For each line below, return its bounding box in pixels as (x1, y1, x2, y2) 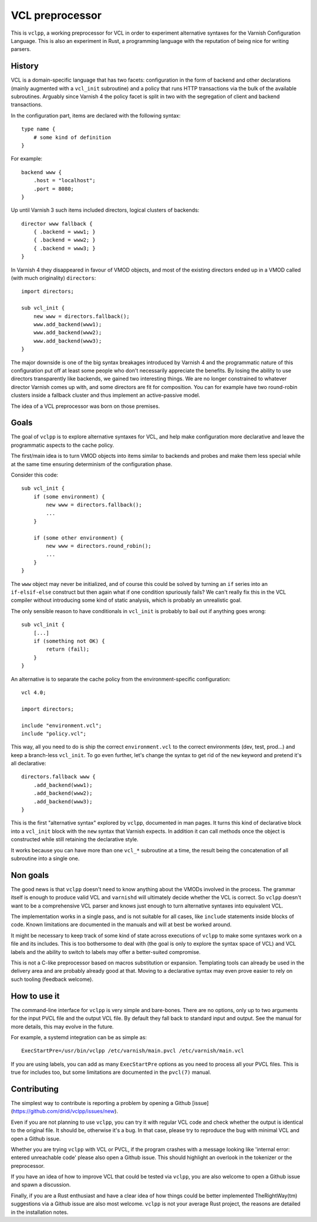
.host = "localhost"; (33, 177, 96, 184)
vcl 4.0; (21, 689, 46, 696)
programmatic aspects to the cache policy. (11, 441, 114, 448)
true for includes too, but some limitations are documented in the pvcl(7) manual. (11, 1069, 211, 1076)
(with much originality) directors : (11, 274, 96, 282)
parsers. (11, 46, 32, 53)
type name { (21, 126, 56, 132)
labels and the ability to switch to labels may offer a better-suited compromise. (11, 948, 201, 955)
